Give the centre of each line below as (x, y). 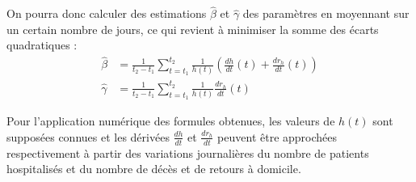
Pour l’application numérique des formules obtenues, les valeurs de (171, 121)
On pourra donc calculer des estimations (107, 13)
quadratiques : (42, 45)
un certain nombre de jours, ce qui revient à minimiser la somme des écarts (193, 29)
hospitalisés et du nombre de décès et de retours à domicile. (154, 169)
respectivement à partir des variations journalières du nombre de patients (188, 152)
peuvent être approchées (277, 136)
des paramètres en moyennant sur (326, 13)
